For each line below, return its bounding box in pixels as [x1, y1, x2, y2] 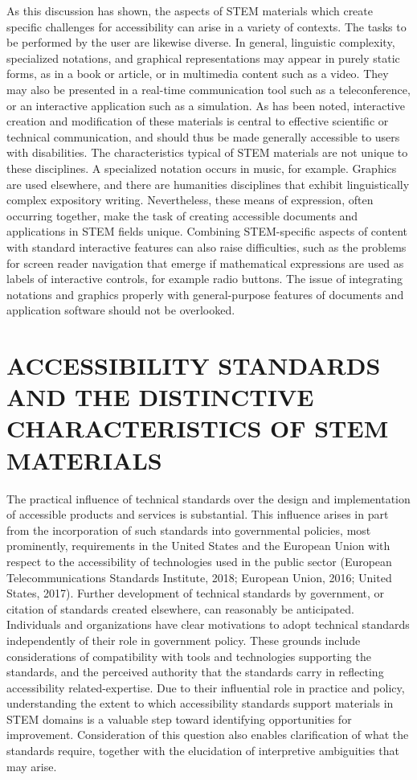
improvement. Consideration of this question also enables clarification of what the [6, 726, 409, 743]
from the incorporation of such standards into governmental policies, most [6, 521, 371, 538]
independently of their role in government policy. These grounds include [6, 631, 361, 648]
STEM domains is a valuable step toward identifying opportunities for [6, 710, 352, 727]
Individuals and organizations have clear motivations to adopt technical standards [6, 616, 410, 633]
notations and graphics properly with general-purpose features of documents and [6, 285, 404, 302]
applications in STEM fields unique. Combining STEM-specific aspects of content [6, 223, 407, 240]
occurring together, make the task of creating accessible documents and [6, 207, 358, 224]
